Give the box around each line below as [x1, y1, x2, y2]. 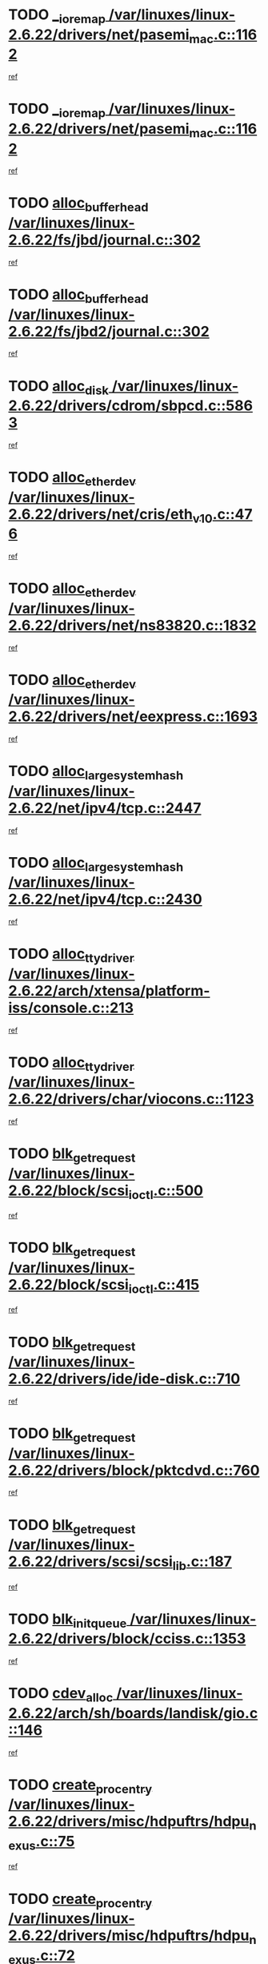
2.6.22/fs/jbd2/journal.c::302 [8, 322, 210, 340]
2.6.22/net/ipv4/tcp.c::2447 [8, 799, 202, 817]
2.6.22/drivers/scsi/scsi [8, 1552, 174, 1571]
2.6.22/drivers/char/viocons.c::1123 [8, 1090, 254, 1109]
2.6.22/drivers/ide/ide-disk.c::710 [8, 1370, 241, 1388]
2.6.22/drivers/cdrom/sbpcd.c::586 [8, 396, 254, 415]
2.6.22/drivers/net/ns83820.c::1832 [8, 616, 257, 634]
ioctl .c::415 [128, 1276, 200, 1297]
